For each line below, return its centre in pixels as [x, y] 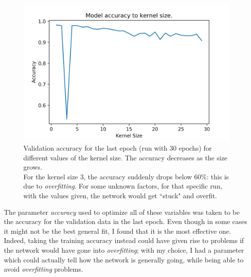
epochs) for [195, 147]
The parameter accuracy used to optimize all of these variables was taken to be [122, 212]
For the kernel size [51, 176]
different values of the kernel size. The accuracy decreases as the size [125, 157]
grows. [33, 167]
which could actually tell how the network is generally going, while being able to [124, 259]
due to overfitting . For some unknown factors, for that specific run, [123, 186]
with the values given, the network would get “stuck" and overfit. [120, 195]
